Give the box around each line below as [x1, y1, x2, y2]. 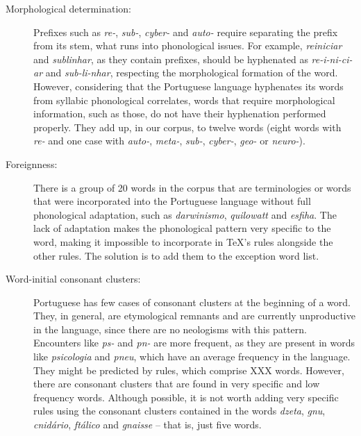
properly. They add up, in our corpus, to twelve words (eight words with [33, 119, 342, 134]
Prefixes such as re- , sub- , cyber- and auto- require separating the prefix [33, 24, 338, 39]
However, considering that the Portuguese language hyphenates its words [33, 78, 344, 93]
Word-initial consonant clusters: [6, 271, 141, 286]
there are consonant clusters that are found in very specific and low [33, 376, 320, 391]
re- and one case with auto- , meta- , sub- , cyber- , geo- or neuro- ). [33, 133, 305, 148]
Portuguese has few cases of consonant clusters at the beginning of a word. [33, 294, 351, 309]
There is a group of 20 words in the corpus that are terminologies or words [33, 180, 351, 194]
